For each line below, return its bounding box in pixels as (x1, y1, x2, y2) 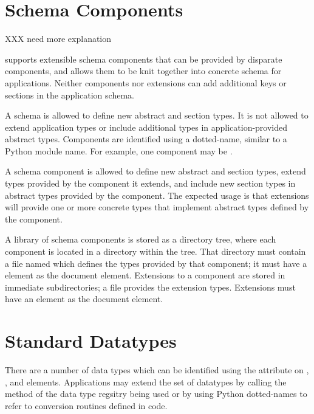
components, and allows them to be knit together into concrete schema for (5, 64, 282, 77)
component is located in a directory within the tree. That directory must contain (5, 245, 306, 258)
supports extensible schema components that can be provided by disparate (5, 52, 282, 65)
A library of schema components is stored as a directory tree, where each (5, 233, 276, 246)
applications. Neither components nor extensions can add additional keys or (5, 76, 287, 89)
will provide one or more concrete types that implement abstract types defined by (5, 201, 309, 213)
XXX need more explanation (5, 32, 112, 45)
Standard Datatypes (5, 328, 177, 353)
